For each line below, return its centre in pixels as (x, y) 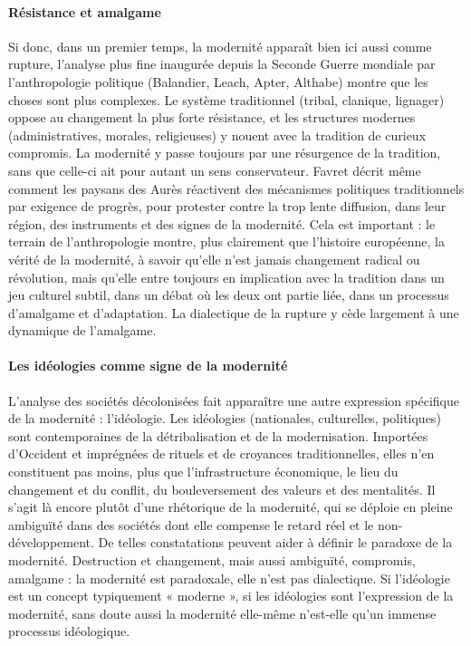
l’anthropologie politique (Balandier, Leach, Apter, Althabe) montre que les (218, 81)
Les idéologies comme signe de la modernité (148, 366)
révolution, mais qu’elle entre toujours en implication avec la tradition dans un (226, 277)
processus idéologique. (69, 631)
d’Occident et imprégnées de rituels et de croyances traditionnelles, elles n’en (221, 453)
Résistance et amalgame (85, 11)
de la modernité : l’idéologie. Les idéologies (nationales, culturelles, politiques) (225, 418)
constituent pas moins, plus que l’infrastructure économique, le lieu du (203, 472)
